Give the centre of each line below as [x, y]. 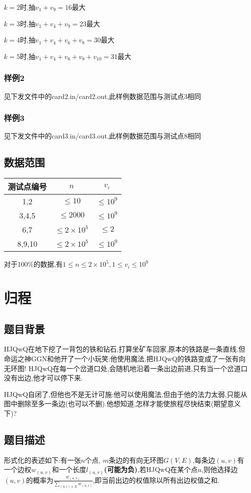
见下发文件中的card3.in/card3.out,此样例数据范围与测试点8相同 [103, 136]
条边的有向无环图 [136, 460]
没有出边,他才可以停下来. [43, 378]
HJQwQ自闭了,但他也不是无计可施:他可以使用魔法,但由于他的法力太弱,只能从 [126, 394]
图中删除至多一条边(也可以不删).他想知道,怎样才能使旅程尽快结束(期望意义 [123, 404]
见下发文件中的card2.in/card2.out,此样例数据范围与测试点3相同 [103, 96]
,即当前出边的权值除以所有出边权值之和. [156, 480]
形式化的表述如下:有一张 [42, 460]
